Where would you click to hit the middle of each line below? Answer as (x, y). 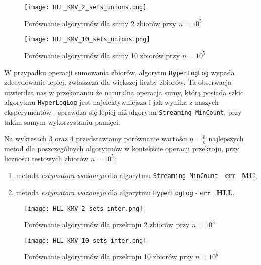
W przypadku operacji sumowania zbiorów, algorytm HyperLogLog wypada (119, 72)
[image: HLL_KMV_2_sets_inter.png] (84, 208)
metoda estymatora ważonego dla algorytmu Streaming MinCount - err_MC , (137, 175)
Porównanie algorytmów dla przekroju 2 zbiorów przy (107, 225)
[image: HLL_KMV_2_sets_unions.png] (85, 7)
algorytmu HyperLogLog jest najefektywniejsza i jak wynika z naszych (111, 102)
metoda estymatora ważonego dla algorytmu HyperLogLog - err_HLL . (125, 192)
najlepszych (226, 139)
